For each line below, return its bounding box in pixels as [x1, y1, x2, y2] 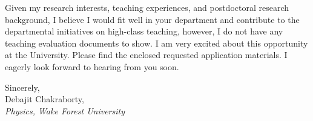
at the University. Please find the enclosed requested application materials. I [5, 48, 288, 61]
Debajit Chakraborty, [5, 93, 84, 105]
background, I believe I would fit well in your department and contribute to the [5, 13, 300, 25]
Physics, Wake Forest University [5, 104, 125, 117]
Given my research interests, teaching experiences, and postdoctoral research [5, 1, 289, 13]
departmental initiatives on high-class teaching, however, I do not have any [5, 25, 283, 38]
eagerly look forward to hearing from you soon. [5, 60, 179, 73]
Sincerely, [5, 80, 40, 93]
